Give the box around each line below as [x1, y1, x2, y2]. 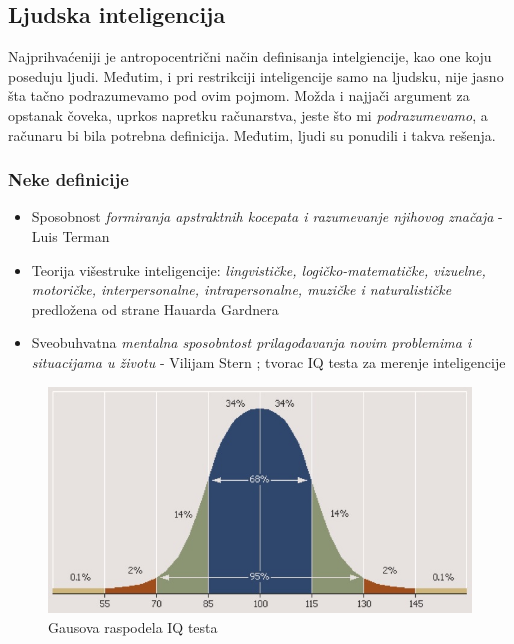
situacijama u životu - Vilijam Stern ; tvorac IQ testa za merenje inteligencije [31, 351, 506, 372]
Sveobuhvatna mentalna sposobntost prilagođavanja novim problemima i [31, 332, 472, 353]
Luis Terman [31, 225, 110, 246]
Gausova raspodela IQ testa [48, 616, 218, 637]
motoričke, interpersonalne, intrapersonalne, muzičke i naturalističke [31, 279, 452, 300]
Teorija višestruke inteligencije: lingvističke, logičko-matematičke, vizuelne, [31, 259, 486, 280]
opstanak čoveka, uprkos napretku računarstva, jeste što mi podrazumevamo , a [8, 104, 488, 125]
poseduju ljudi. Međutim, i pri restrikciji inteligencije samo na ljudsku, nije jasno [8, 65, 504, 86]
